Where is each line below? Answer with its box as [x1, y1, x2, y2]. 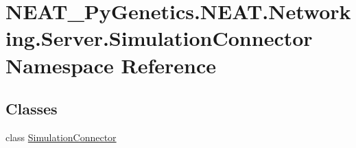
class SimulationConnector [5, 129, 117, 144]
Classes [5, 98, 58, 119]
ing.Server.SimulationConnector [5, 24, 313, 52]
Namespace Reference [5, 51, 216, 79]
